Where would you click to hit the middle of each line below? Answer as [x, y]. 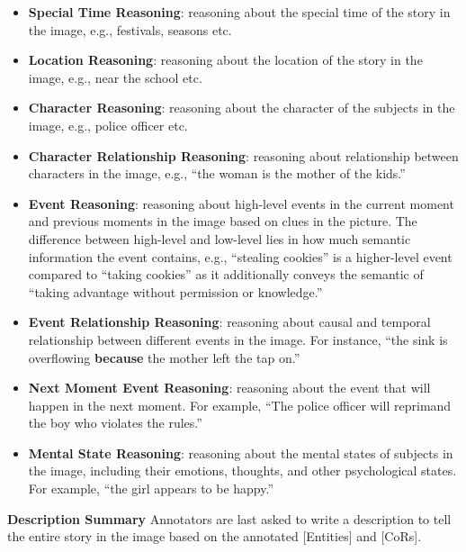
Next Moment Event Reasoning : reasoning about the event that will [229, 388]
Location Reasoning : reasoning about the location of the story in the [225, 60]
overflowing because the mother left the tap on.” [164, 357]
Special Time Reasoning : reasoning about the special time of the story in [239, 12]
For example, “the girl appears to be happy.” [151, 489]
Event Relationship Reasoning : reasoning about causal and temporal [229, 322]
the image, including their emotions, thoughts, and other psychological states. [242, 471]
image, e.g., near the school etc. [115, 77]
